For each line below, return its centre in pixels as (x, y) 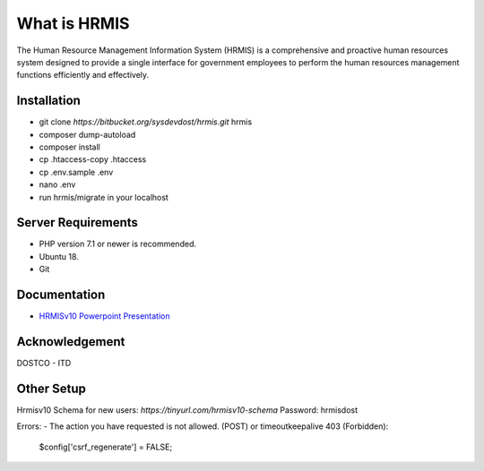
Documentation (61, 295)
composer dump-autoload (87, 134)
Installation (48, 101)
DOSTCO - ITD (44, 364)
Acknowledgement (71, 342)
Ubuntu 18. (59, 256)
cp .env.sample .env (76, 172)
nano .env (57, 184)
